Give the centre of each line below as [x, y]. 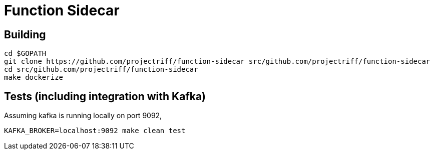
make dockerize [34, 77]
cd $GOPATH [25, 54]
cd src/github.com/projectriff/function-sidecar [101, 70]
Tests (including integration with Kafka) [105, 96]
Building [25, 34]
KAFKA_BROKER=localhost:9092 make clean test [95, 131]
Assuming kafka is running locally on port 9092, [83, 116]
